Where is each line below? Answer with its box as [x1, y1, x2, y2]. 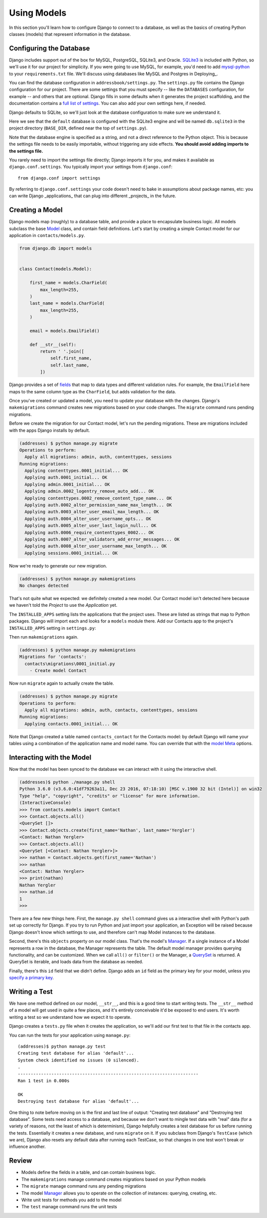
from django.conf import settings [18, 175, 100, 181]
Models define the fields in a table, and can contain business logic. [21, 1169, 156, 1175]
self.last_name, [50, 362, 90, 368]
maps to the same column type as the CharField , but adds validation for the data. [9, 389, 176, 394]
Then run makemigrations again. [9, 634, 78, 640]
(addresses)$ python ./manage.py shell [19, 779, 115, 785]
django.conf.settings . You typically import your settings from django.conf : [9, 164, 172, 170]
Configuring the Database [9, 44, 90, 52]
